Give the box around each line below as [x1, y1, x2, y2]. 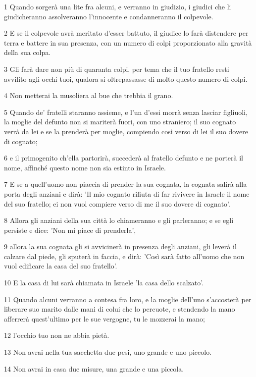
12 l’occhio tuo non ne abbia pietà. [4, 330, 109, 340]
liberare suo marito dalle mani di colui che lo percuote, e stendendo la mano [4, 304, 235, 314]
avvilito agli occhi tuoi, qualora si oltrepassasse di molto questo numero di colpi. [4, 73, 248, 84]
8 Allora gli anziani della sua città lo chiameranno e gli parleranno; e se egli [4, 215, 234, 225]
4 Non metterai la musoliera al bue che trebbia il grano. [4, 90, 173, 101]
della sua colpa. [4, 47, 51, 57]
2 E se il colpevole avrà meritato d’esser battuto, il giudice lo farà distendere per [4, 28, 249, 38]
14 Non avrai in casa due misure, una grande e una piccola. [4, 363, 184, 374]
